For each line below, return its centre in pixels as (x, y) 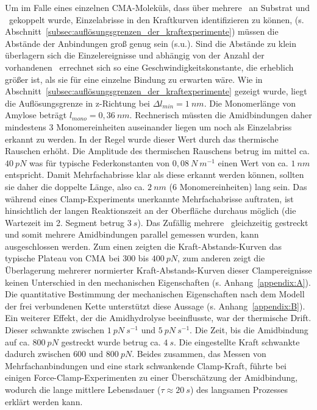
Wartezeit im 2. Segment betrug (65, 222)
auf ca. (17, 341)
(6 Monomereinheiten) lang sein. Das (238, 186)
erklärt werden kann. (44, 401)
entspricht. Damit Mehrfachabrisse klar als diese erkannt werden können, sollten (155, 175)
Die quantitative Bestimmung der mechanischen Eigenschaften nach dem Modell (155, 294)
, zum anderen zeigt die (221, 258)
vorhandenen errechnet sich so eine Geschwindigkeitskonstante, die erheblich (149, 67)
